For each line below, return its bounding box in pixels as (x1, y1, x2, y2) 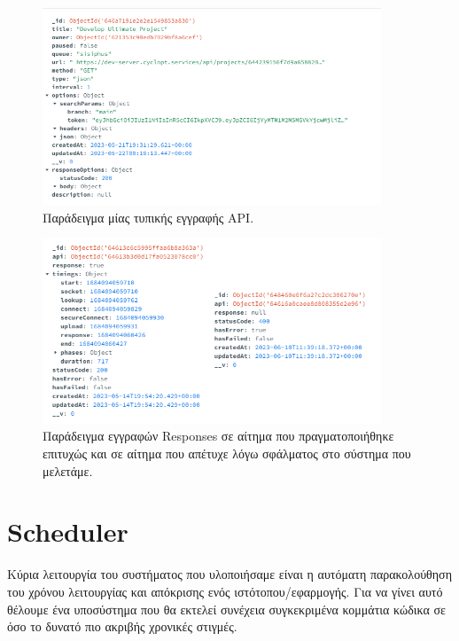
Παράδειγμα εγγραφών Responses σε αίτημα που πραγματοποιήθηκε (43, 426, 394, 445)
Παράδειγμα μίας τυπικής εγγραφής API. (43, 207, 254, 226)
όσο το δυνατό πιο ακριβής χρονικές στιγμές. (7, 617, 237, 636)
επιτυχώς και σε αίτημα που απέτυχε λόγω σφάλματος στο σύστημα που (43, 444, 411, 462)
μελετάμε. (43, 461, 93, 480)
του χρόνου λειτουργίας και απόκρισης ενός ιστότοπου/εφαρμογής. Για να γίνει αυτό (7, 582, 443, 600)
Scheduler (7, 513, 128, 550)
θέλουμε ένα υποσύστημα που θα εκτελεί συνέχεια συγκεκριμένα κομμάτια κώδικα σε (7, 599, 446, 618)
